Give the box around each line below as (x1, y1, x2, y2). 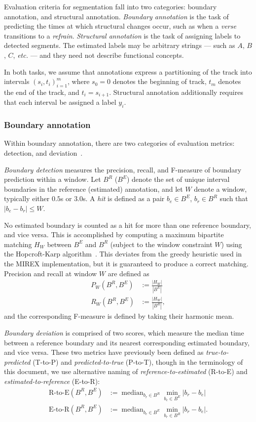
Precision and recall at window (4, 268, 97, 278)
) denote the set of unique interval (126, 174, 230, 184)
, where (68, 76, 90, 86)
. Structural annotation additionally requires (109, 86, 243, 97)
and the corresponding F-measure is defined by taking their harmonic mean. (4, 311, 234, 321)
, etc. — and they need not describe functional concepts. (13, 49, 184, 60)
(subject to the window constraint (110, 239, 213, 249)
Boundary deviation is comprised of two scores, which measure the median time (4, 328, 244, 338)
